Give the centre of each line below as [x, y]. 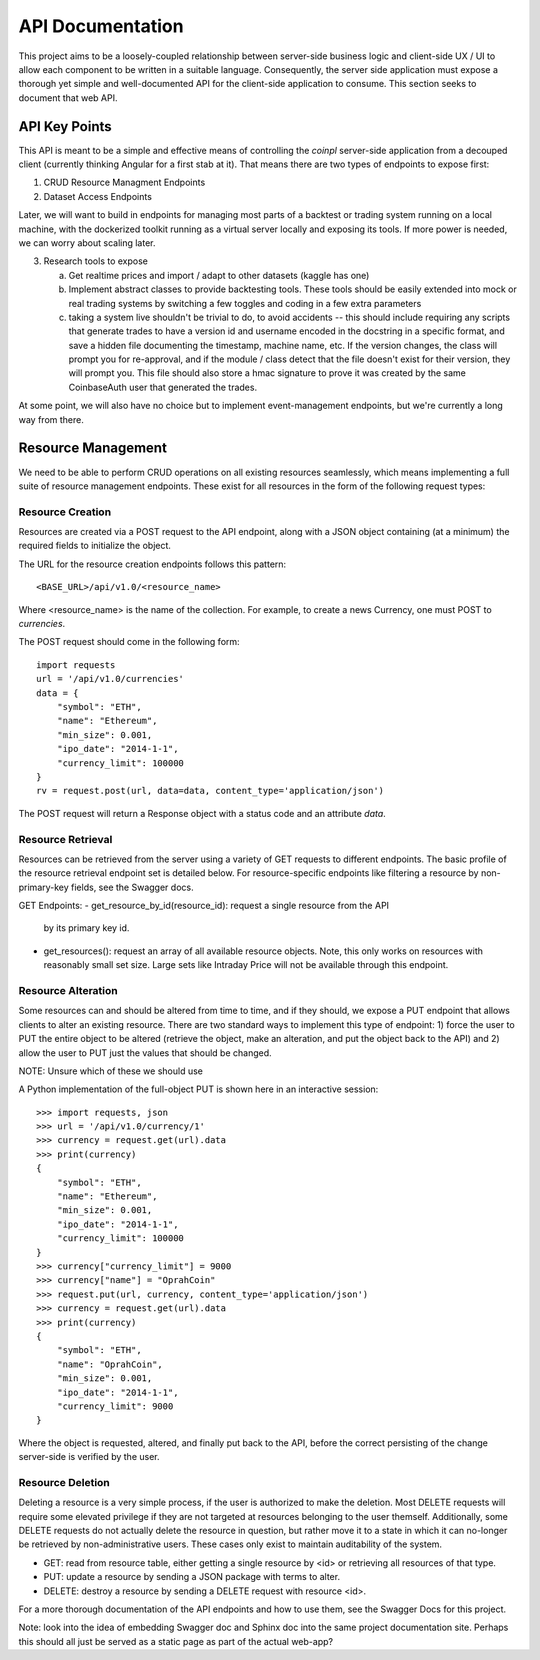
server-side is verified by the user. [89, 1457]
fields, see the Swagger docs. [132, 887]
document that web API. [68, 97]
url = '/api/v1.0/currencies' [110, 679]
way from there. [51, 419]
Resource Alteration [68, 990]
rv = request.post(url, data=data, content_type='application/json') [210, 791]
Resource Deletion [64, 1482]
